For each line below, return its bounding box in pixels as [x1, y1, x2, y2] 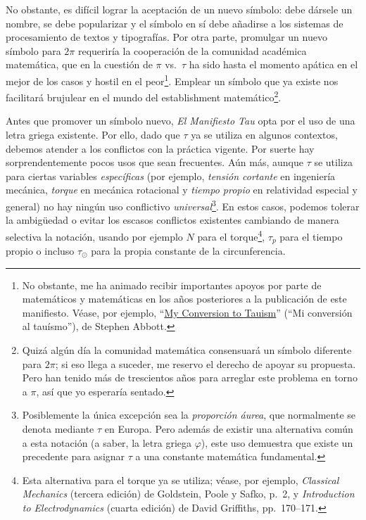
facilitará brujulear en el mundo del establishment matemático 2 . [6, 88, 282, 104]
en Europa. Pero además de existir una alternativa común [104, 421, 353, 436]
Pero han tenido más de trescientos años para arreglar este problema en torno [22, 370, 358, 385]
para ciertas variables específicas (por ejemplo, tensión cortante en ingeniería [6, 168, 336, 183]
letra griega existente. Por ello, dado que [6, 127, 180, 142]
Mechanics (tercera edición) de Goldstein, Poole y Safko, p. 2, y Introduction [22, 486, 355, 501]
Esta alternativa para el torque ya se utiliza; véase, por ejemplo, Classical [22, 472, 339, 487]
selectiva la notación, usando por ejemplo [6, 229, 183, 243]
